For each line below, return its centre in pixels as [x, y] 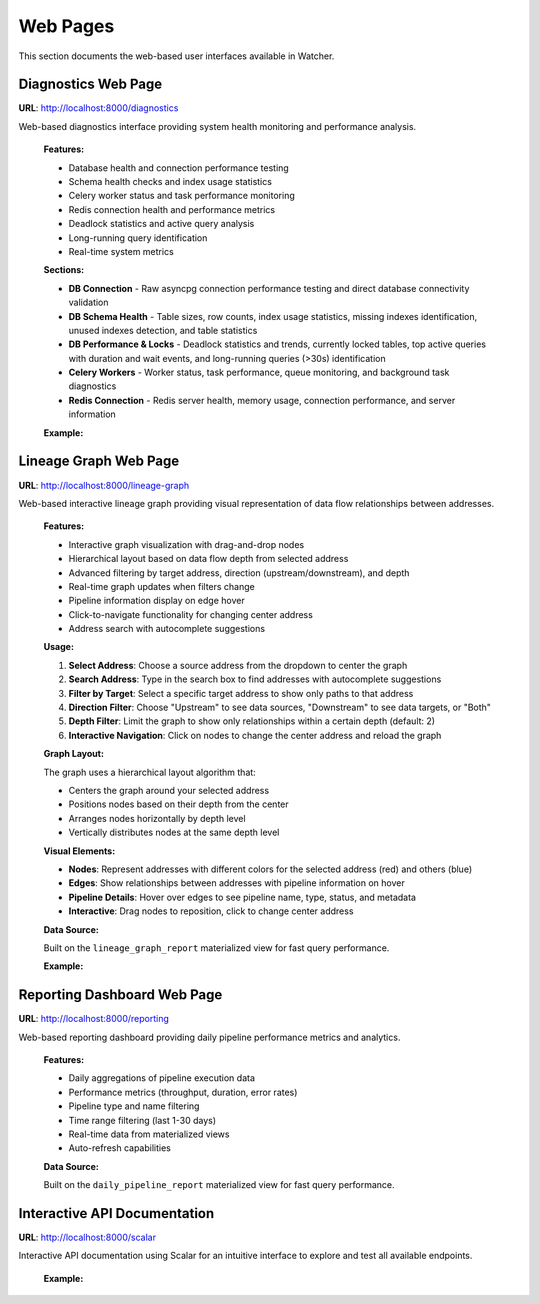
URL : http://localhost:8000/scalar [87, 1237]
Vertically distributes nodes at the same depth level [174, 832]
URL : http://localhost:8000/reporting [94, 1019]
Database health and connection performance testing [178, 167]
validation [88, 302]
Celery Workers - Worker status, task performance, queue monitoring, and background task [259, 372]
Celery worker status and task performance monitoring [181, 196]
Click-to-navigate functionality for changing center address [191, 614]
